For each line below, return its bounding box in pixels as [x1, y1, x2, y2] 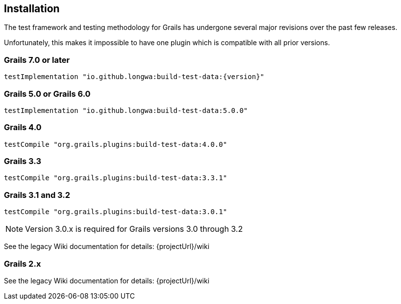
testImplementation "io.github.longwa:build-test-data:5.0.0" [4, 106, 248, 114]
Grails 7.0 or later [4, 55, 70, 65]
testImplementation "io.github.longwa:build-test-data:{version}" [4, 73, 265, 81]
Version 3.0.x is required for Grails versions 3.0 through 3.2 [25, 224, 243, 234]
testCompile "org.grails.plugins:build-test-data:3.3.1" [4, 174, 227, 182]
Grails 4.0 [4, 122, 42, 133]
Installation [4, 2, 60, 15]
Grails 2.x [4, 258, 41, 269]
